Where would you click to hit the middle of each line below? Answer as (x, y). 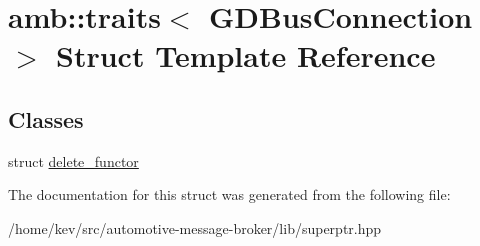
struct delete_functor (73, 160)
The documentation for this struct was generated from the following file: (229, 194)
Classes (46, 118)
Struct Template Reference (246, 55)
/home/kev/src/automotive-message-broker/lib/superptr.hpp (195, 227)
